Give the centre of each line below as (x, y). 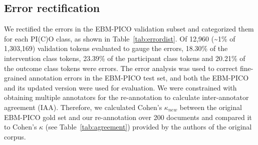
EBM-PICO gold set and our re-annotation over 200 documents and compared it (128, 117)
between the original (211, 107)
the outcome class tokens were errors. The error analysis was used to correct (121, 68)
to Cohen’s (21, 127)
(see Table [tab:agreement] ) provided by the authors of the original (149, 127)
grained (16, 78)
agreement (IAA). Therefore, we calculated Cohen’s (83, 107)
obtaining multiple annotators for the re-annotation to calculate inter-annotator (126, 97)
